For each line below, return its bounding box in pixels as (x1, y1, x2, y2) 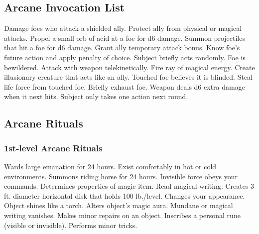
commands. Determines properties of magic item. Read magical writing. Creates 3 (4, 181, 255, 191)
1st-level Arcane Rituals (4, 141, 103, 154)
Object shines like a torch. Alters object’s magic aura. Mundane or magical (4, 200, 233, 211)
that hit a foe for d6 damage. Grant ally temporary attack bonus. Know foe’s (4, 42, 240, 53)
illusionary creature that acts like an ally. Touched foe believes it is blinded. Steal (4, 72, 253, 82)
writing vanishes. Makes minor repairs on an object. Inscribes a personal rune (4, 210, 241, 220)
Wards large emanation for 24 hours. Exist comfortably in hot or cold (4, 161, 217, 171)
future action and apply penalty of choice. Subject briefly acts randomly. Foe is (4, 52, 246, 62)
